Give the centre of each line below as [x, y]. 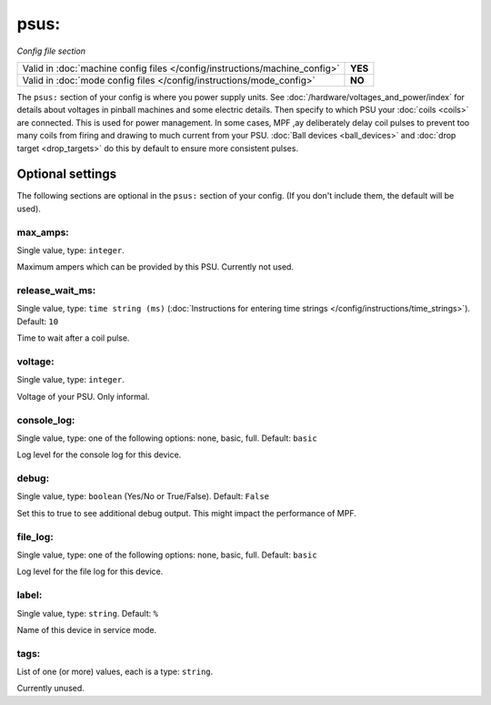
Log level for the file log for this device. [90, 572]
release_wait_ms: [56, 291]
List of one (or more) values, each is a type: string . [115, 672]
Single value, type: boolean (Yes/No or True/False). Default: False [143, 496]
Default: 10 [38, 321]
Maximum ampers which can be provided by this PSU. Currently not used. [155, 267]
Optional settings [67, 174]
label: [30, 595]
